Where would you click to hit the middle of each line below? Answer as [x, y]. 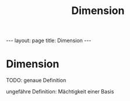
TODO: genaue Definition [36, 81]
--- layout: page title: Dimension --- [49, 41]
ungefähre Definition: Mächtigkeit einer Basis [60, 92]
